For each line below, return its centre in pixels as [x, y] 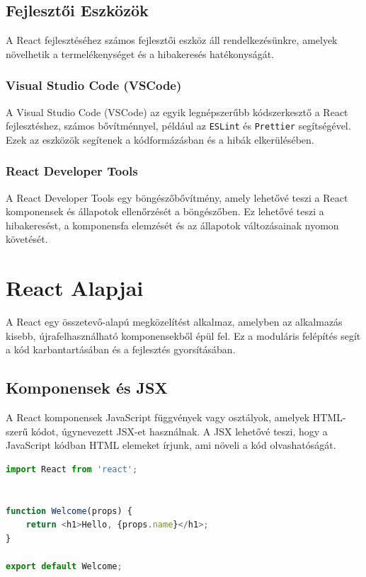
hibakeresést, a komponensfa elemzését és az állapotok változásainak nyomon [172, 225]
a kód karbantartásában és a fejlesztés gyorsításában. [121, 349]
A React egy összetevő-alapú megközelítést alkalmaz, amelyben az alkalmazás [174, 322]
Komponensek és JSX [87, 388]
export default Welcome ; [64, 567]
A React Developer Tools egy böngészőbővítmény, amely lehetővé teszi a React [177, 197]
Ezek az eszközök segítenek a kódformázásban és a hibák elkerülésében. [160, 139]
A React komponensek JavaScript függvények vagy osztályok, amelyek [158, 417]
